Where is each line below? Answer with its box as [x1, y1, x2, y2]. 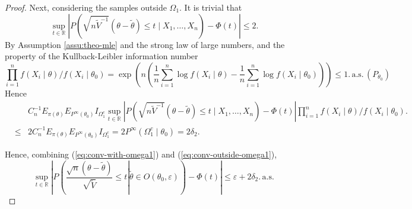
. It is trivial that [179, 1, 242, 13]
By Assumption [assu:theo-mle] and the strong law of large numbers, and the [5, 38, 285, 50]
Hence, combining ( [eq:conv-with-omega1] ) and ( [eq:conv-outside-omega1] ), [5, 147, 277, 160]
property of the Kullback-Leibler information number [5, 50, 198, 62]
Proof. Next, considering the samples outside [5, 1, 167, 13]
